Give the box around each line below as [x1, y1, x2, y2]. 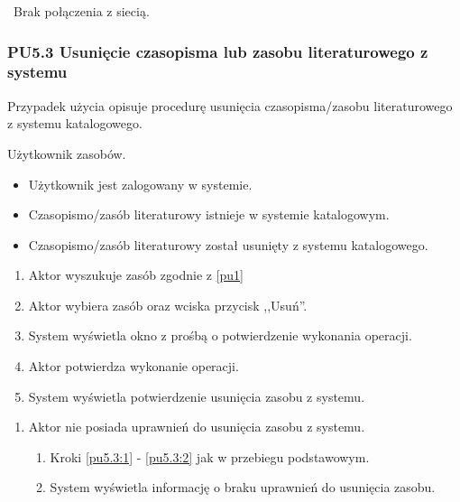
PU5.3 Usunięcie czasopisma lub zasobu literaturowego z [7, 40, 428, 62]
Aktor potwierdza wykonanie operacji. [28, 357, 239, 376]
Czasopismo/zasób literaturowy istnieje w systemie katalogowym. [28, 205, 390, 224]
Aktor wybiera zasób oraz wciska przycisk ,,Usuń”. [28, 295, 308, 314]
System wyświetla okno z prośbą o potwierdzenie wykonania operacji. [28, 326, 412, 345]
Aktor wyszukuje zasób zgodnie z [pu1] [28, 265, 244, 284]
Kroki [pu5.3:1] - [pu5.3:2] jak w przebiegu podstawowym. [50, 447, 370, 466]
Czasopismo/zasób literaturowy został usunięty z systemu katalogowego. [28, 235, 428, 254]
